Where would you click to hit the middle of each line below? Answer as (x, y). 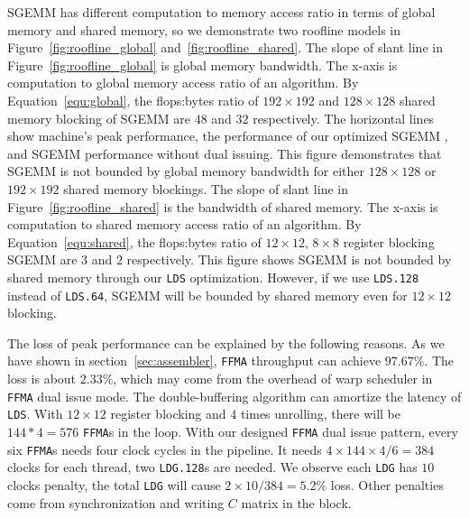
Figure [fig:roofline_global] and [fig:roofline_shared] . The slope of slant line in (225, 47)
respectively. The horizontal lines (344, 118)
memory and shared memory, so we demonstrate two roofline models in (204, 29)
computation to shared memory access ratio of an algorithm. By (184, 224)
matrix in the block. (296, 502)
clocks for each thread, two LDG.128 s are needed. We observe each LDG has (212, 467)
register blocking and (168, 414)
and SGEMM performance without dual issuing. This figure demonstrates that (225, 153)
